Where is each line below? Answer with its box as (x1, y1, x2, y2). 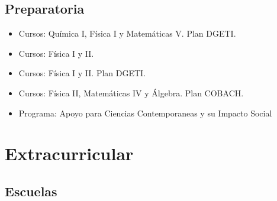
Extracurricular (5, 141, 134, 166)
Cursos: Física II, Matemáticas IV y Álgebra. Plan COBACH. (18, 86, 244, 99)
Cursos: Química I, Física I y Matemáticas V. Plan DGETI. (18, 27, 236, 40)
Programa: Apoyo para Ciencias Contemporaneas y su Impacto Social (18, 106, 272, 119)
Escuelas (5, 181, 57, 200)
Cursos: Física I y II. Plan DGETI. (18, 67, 146, 79)
